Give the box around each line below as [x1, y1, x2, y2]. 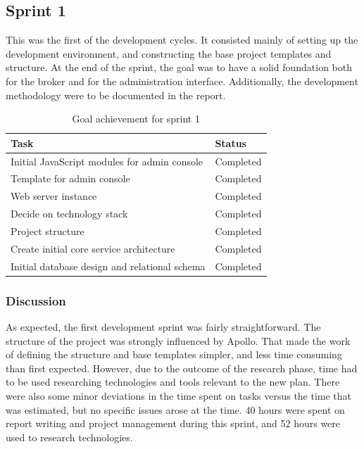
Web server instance [11, 189, 97, 203]
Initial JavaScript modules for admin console [11, 153, 203, 168]
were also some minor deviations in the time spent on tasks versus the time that [6, 388, 352, 403]
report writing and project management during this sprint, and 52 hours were [6, 416, 341, 431]
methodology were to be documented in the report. [6, 87, 226, 102]
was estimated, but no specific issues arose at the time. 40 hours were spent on [6, 402, 345, 417]
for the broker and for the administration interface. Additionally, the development [6, 73, 358, 88]
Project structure [11, 223, 84, 238]
